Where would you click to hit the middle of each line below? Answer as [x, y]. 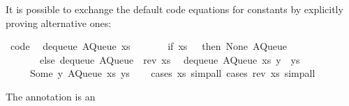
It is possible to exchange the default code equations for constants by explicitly [174, 9]
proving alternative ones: [59, 23]
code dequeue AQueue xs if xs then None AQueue [149, 46]
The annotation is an [51, 96]
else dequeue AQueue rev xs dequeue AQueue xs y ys [170, 59]
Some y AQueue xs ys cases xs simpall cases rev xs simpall [172, 73]
